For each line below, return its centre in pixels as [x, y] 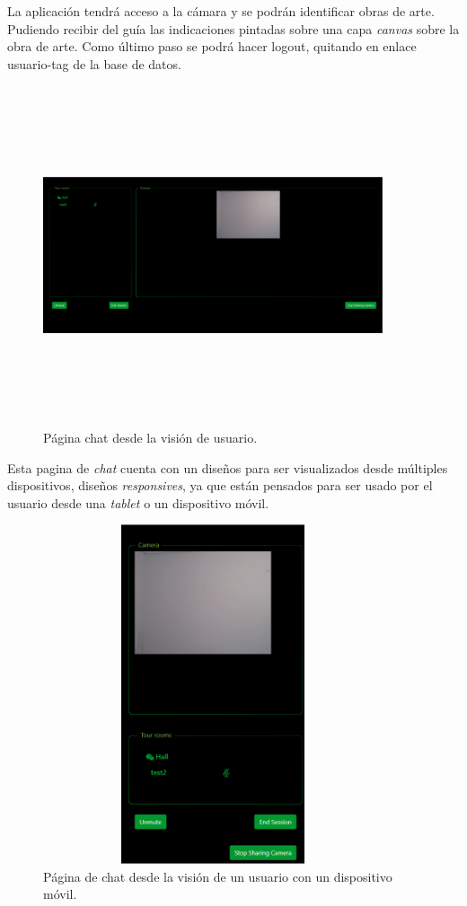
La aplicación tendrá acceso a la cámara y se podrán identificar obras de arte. [221, 11]
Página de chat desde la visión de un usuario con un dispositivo [218, 876]
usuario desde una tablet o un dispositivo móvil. [138, 502]
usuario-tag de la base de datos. [94, 63]
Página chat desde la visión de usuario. [150, 437]
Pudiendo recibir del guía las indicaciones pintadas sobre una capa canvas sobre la [233, 28]
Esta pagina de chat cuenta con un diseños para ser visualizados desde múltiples [228, 467]
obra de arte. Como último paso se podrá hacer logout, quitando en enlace [212, 46]
